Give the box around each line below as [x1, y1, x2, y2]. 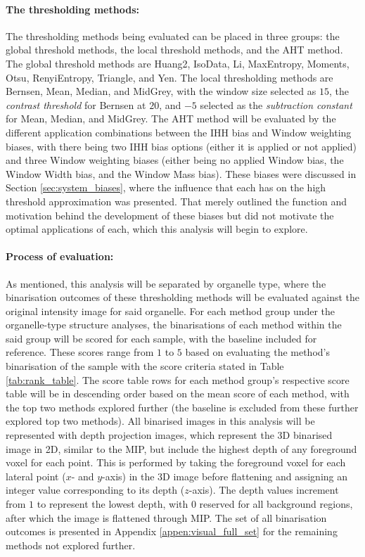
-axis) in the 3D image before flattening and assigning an [102, 468, 347, 483]
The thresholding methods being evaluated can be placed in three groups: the [6, 28, 340, 43]
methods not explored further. [6, 537, 136, 552]
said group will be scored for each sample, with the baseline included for [6, 331, 317, 345]
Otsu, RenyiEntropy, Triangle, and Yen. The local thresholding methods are [6, 70, 333, 84]
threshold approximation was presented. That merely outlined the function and [6, 193, 347, 208]
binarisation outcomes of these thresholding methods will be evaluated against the [6, 290, 359, 305]
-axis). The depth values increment [188, 482, 339, 497]
